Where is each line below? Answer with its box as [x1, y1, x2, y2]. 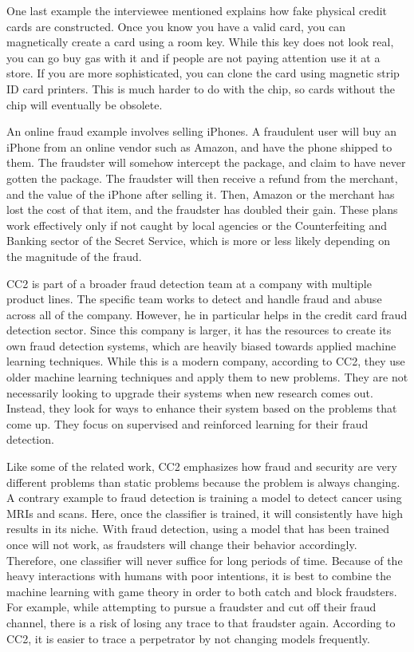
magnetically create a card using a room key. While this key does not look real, [6, 34, 394, 50]
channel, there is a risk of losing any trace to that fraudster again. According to [6, 614, 396, 630]
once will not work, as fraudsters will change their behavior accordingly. [6, 536, 357, 552]
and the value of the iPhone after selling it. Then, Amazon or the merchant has [6, 185, 395, 202]
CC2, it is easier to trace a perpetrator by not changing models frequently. [6, 630, 370, 646]
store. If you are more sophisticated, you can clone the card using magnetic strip [6, 65, 400, 81]
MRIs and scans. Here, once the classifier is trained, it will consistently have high [6, 504, 404, 521]
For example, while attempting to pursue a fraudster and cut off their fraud [6, 599, 377, 615]
